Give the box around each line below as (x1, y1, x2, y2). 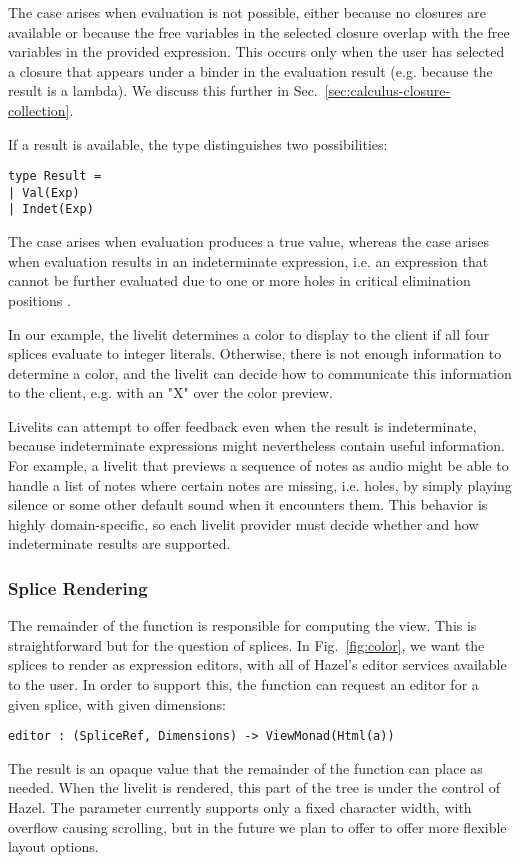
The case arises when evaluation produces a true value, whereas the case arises (8, 231, 489, 252)
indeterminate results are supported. (8, 533, 231, 554)
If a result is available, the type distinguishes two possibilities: (8, 133, 388, 154)
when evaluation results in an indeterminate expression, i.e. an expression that (8, 250, 489, 271)
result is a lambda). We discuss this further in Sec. (8, 80, 318, 101)
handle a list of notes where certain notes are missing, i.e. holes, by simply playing (8, 474, 512, 495)
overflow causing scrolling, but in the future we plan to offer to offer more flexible (8, 816, 507, 837)
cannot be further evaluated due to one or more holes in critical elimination (8, 270, 471, 291)
